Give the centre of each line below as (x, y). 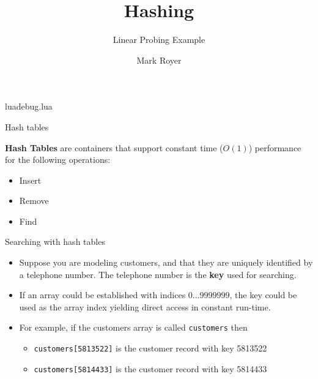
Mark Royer (159, 60)
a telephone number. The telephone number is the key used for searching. (158, 274)
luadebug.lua (29, 106)
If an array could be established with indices (102, 295)
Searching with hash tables (55, 242)
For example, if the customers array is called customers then (133, 327)
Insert (30, 180)
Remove (34, 201)
